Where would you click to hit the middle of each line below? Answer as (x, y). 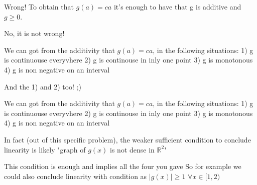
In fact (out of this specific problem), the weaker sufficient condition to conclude (127, 139)
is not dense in (132, 149)
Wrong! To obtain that (39, 6)
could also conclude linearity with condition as (76, 176)
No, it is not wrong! (34, 33)
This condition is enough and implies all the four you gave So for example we (123, 166)
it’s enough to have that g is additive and (177, 6)
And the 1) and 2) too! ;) (43, 86)
